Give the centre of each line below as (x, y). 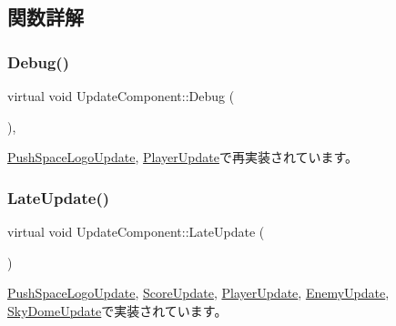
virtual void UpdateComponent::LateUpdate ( (136, 231)
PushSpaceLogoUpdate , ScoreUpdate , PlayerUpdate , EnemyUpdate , (198, 293)
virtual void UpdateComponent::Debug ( (121, 96)
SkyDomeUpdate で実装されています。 (117, 310)
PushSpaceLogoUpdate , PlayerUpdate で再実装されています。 (183, 157)
